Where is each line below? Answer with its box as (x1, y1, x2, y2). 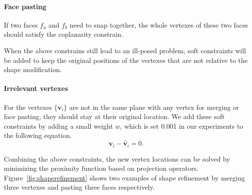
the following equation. (4, 130, 72, 140)
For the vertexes (4, 102, 52, 112)
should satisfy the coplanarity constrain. (4, 29, 123, 39)
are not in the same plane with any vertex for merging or (69, 102, 239, 112)
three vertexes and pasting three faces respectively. (4, 182, 155, 192)
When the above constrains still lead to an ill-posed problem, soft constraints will (4, 45, 246, 55)
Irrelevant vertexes (4, 83, 68, 93)
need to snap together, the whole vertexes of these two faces (69, 19, 248, 30)
